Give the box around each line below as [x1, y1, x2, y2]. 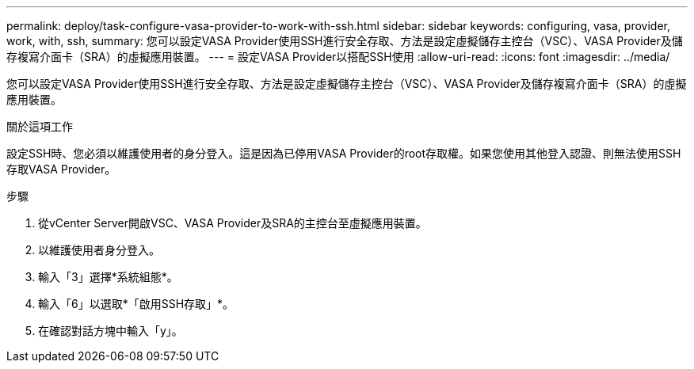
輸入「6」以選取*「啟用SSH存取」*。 [38, 297, 235, 310]
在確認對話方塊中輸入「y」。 [38, 324, 183, 337]
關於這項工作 [6, 120, 73, 133]
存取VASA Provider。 [6, 162, 116, 176]
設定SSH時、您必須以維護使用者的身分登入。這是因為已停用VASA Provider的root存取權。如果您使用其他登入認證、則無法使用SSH [6, 146, 681, 160]
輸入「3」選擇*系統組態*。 [38, 270, 178, 283]
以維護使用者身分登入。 [38, 243, 160, 257]
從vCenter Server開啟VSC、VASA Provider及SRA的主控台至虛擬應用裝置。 [38, 216, 427, 230]
